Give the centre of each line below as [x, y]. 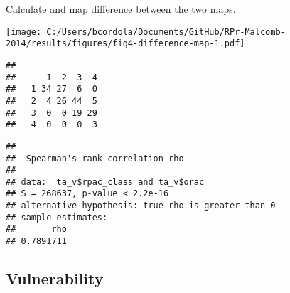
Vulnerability [55, 278]
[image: [24, 32]
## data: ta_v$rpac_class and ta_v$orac [105, 182]
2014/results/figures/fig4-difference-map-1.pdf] [125, 44]
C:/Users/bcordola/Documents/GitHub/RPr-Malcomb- [166, 32]
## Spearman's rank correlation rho [95, 158]
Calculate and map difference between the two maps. [121, 9]
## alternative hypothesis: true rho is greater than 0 [141, 206]
